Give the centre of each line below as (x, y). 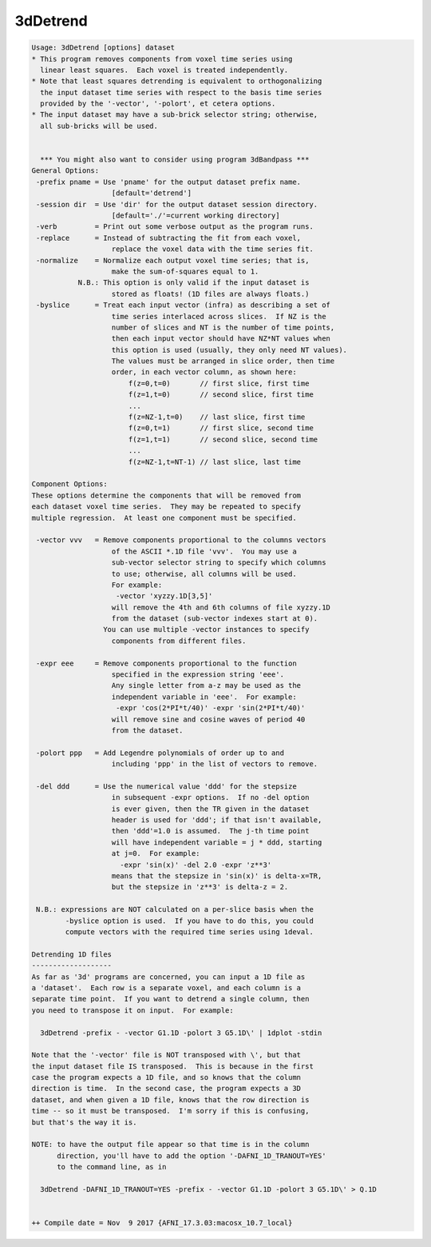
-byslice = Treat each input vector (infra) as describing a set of (184, 305)
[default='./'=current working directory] (196, 216)
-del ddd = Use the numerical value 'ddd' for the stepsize (166, 786)
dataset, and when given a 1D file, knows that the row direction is (170, 1099)
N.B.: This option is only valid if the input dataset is (194, 283)
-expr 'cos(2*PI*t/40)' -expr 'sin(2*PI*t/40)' (211, 708)
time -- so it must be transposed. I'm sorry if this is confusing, (170, 1111)
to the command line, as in (112, 1167)
